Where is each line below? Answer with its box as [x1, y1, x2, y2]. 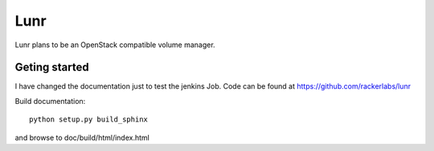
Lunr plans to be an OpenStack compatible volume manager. [14, 40, 216, 50]
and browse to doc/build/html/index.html [14, 133, 150, 142]
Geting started [14, 61, 89, 74]
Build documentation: [14, 96, 86, 105]
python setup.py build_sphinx [29, 115, 149, 124]
